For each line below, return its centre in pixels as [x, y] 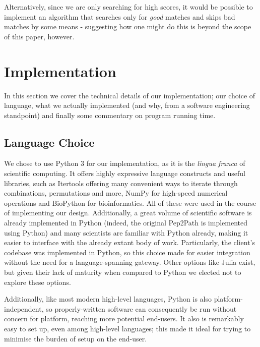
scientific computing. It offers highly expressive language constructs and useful [125, 173]
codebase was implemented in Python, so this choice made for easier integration [127, 252]
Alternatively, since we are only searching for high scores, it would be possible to [128, 7]
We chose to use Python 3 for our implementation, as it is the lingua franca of [125, 163]
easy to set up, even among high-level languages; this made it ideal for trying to [127, 328]
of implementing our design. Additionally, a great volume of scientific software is [128, 213]
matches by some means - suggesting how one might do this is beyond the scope [128, 26]
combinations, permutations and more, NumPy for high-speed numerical [116, 193]
